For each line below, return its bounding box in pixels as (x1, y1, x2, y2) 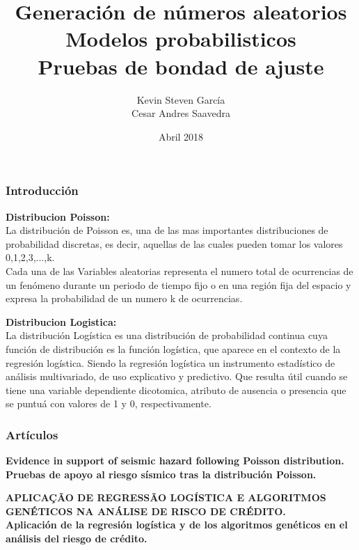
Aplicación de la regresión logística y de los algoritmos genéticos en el (6, 517, 348, 532)
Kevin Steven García (136, 92, 225, 107)
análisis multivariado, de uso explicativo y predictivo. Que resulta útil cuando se (6, 369, 348, 384)
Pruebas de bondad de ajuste (38, 52, 324, 80)
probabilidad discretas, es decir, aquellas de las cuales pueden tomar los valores (6, 236, 343, 251)
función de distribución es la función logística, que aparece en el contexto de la (6, 341, 341, 356)
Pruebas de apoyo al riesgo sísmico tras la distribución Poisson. (6, 466, 317, 481)
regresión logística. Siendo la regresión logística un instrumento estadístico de (6, 355, 335, 370)
